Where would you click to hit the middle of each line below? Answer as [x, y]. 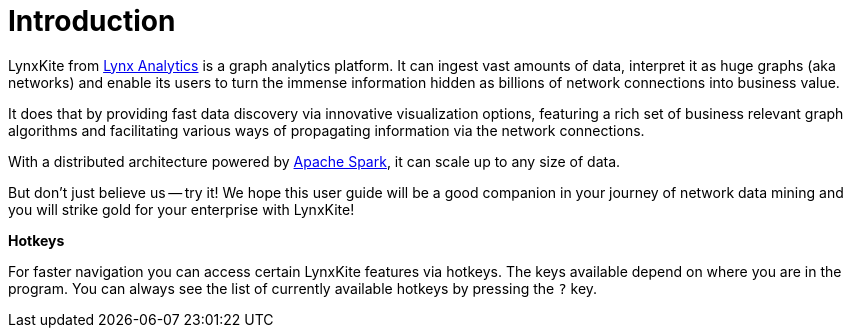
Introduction [92, 21]
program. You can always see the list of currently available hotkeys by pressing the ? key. [303, 288]
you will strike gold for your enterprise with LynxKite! [181, 209]
